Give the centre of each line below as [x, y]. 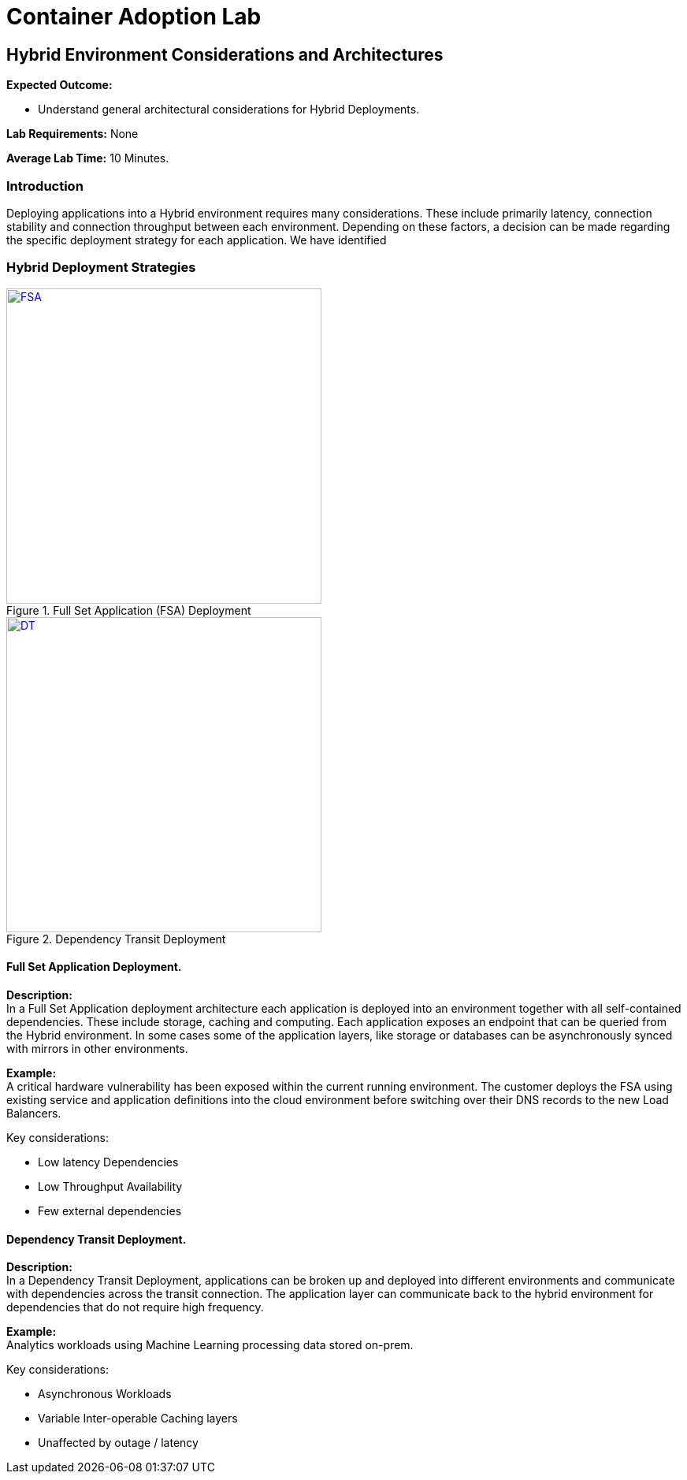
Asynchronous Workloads [105, 1394]
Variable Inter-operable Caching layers [138, 1419]
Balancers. [34, 1113]
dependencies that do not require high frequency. [135, 1307]
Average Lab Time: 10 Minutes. [88, 158]
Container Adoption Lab [134, 17]
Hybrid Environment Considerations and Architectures [225, 54]
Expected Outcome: [59, 85]
